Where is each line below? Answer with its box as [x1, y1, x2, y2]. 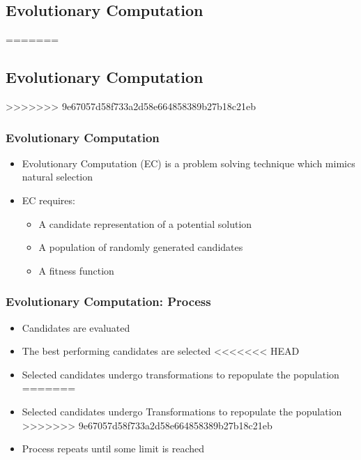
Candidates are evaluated [22, 320, 130, 335]
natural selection [22, 169, 93, 184]
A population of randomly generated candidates [38, 240, 243, 254]
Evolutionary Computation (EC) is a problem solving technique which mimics [22, 155, 355, 170]
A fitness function [38, 263, 114, 277]
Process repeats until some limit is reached [22, 441, 205, 456]
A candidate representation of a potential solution [38, 216, 252, 231]
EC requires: [22, 193, 75, 207]
